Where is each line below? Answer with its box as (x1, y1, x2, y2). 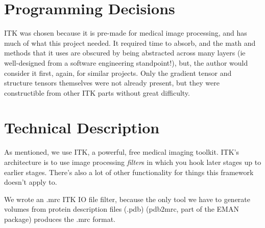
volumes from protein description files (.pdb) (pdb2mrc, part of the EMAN (4, 204, 239, 214)
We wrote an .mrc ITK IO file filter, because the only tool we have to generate (4, 193, 251, 204)
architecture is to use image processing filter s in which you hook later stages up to (4, 157, 261, 167)
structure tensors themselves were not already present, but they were (4, 77, 220, 88)
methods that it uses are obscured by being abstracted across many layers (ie (4, 47, 246, 58)
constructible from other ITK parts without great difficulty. (4, 87, 190, 98)
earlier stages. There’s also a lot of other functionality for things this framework (4, 166, 254, 177)
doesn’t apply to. (4, 177, 57, 187)
